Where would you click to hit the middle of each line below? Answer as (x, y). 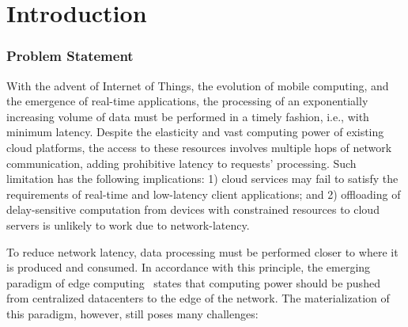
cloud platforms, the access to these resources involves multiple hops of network (199, 147)
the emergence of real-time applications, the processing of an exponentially (187, 101)
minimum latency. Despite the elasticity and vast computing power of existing (195, 132)
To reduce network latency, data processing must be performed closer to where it (202, 251)
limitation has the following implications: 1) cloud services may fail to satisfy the (202, 179)
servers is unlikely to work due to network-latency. (128, 224)
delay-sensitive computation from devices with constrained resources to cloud (193, 209)
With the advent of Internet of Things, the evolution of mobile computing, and (198, 85)
